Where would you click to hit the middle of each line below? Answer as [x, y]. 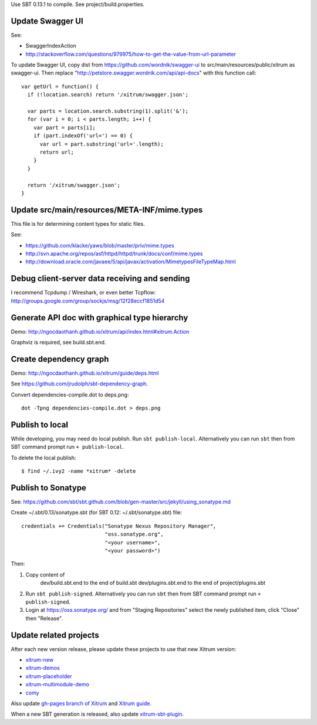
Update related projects [55, 635]
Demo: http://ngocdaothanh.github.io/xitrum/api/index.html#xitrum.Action [100, 331]
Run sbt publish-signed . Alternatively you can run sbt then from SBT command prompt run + [143, 594]
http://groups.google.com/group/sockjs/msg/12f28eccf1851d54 [88, 301]
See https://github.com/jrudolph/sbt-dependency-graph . [79, 384]
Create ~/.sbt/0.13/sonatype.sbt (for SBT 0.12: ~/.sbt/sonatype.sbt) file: [96, 513]
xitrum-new [40, 660]
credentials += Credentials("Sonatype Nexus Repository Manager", [119, 526]
